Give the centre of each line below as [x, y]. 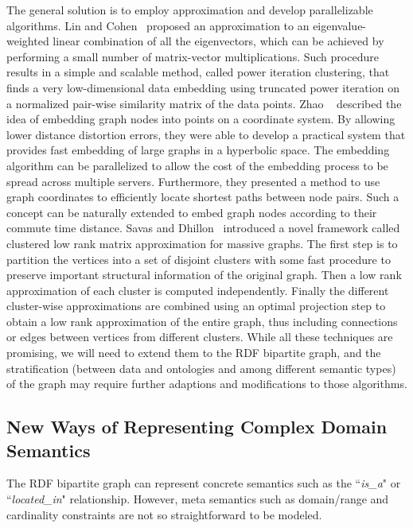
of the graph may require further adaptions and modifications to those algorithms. [207, 384]
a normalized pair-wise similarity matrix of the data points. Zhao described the [204, 103]
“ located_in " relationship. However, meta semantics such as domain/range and [198, 499]
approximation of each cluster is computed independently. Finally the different [198, 290]
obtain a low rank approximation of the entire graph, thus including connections [202, 321]
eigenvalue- [340, 25]
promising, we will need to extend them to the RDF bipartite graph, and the [194, 353]
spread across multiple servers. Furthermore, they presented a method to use [193, 181]
